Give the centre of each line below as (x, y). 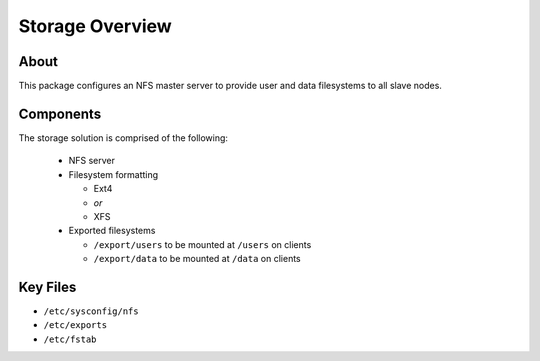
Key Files (47, 286)
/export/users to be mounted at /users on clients (202, 244)
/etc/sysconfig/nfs (91, 311)
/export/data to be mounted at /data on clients (197, 259)
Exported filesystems (112, 231)
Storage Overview (95, 26)
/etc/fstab (70, 339)
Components (60, 113)
